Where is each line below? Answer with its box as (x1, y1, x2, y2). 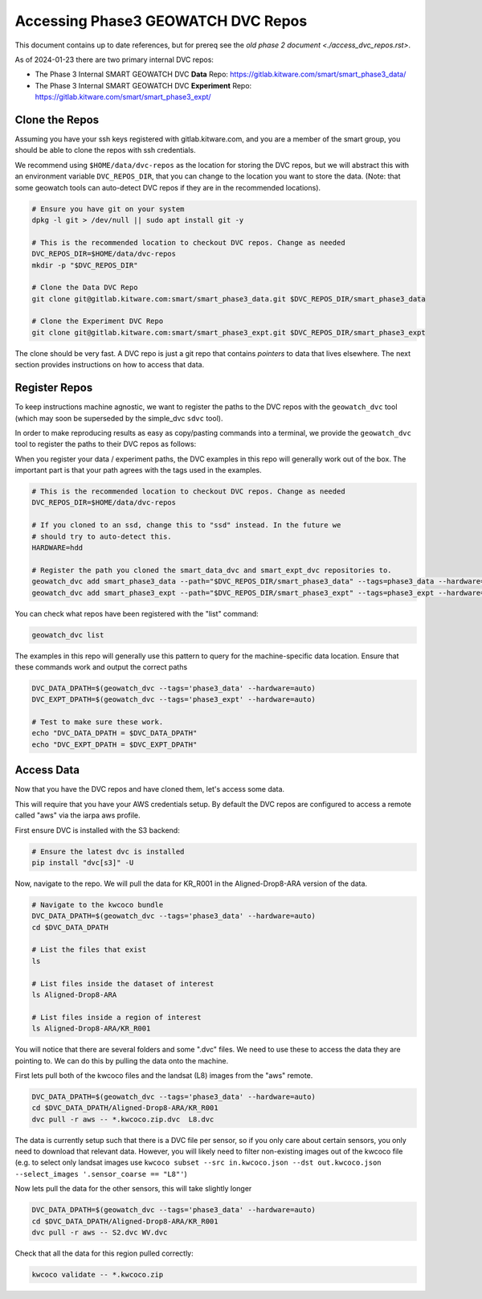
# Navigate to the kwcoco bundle (31, 900, 164, 909)
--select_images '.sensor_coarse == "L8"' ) (14, 1169, 188, 1178)
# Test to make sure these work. (31, 718, 164, 727)
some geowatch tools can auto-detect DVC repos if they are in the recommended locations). (14, 182, 321, 192)
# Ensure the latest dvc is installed (31, 846, 185, 856)
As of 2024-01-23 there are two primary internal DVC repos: (14, 55, 214, 64)
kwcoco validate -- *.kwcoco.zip (31, 1270, 164, 1279)
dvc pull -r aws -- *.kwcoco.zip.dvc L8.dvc (31, 1114, 214, 1124)
